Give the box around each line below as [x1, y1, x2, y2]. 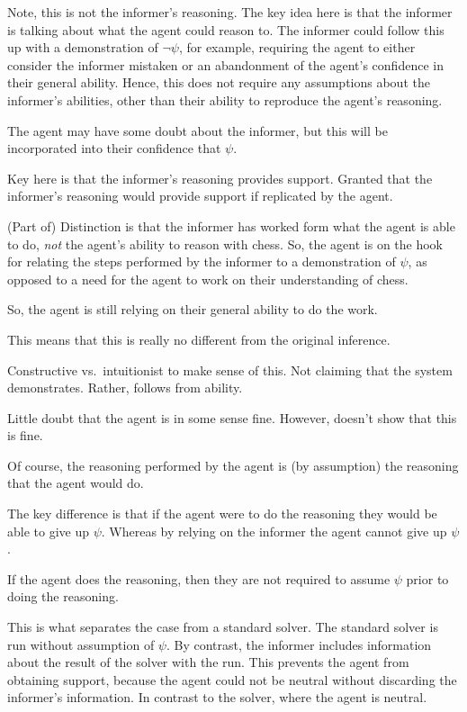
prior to [406, 569, 449, 588]
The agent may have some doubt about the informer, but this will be [7, 121, 388, 140]
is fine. [7, 426, 43, 445]
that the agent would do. [7, 473, 144, 492]
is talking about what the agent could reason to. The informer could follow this [7, 20, 445, 39]
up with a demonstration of [7, 38, 158, 57]
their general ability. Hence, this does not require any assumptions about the [7, 73, 430, 92]
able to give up [7, 521, 89, 540]
